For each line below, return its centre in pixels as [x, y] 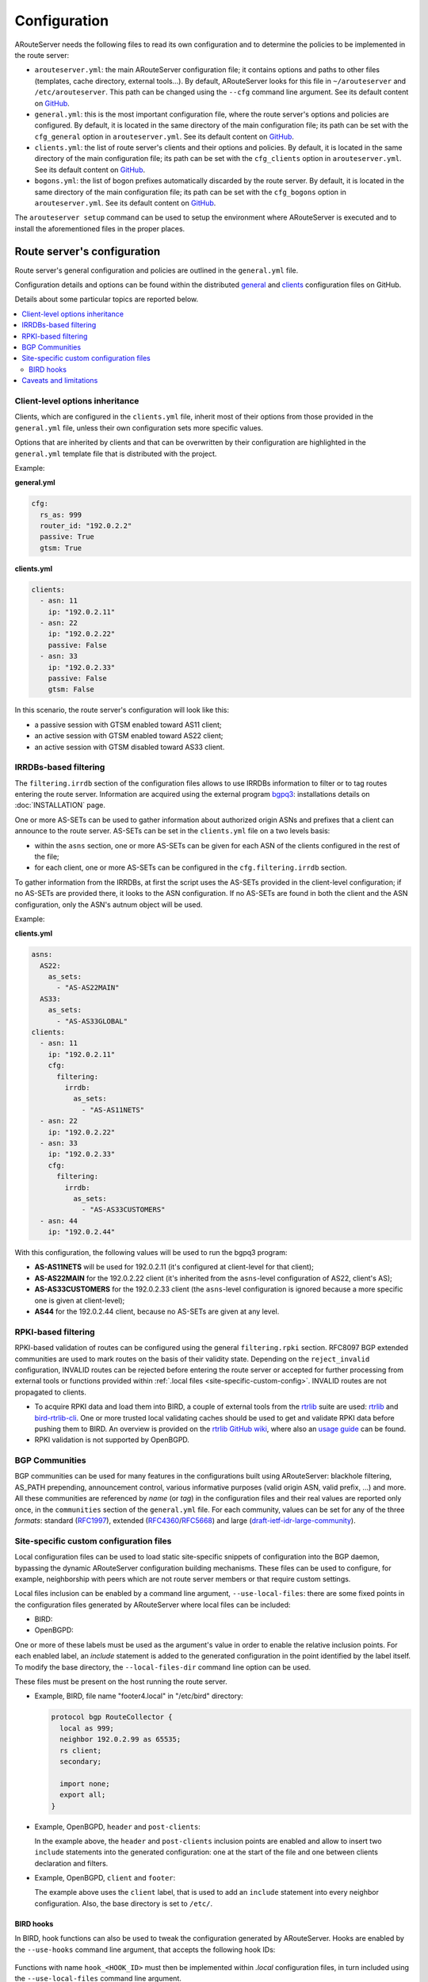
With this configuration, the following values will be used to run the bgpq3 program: [151, 1253]
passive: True [67, 537]
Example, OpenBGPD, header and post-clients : [118, 1827]
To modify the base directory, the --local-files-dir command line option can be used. [163, 1667]
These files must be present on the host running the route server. [121, 1682]
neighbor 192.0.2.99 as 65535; [120, 1739]
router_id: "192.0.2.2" [86, 526]
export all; [83, 1795]
